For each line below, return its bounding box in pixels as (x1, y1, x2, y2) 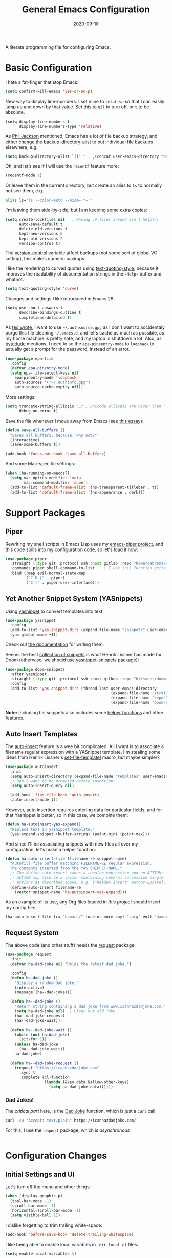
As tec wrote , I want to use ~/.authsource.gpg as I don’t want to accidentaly (5, 324, 165, 330)
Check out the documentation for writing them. (5, 641, 104, 647)
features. (5, 715, 25, 721)
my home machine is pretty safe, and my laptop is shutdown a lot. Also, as (5, 335, 162, 341)
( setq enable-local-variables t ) (5, 1251, 77, 1256)
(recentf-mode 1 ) (5, 173, 42, 178)
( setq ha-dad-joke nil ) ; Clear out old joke (14, 1009, 116, 1014)
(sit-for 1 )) (18, 1037, 47, 1042)
